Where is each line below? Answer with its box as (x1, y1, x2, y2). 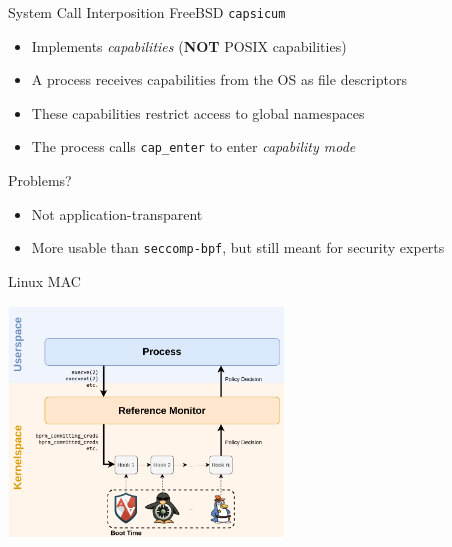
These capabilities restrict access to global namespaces (31, 102, 365, 123)
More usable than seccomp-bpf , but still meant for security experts (31, 237, 445, 258)
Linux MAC (8, 270, 81, 291)
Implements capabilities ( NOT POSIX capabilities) (31, 35, 347, 56)
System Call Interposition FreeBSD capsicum (8, 2, 286, 22)
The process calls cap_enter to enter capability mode (31, 136, 356, 157)
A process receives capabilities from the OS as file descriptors (31, 69, 407, 90)
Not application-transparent (31, 203, 203, 224)
